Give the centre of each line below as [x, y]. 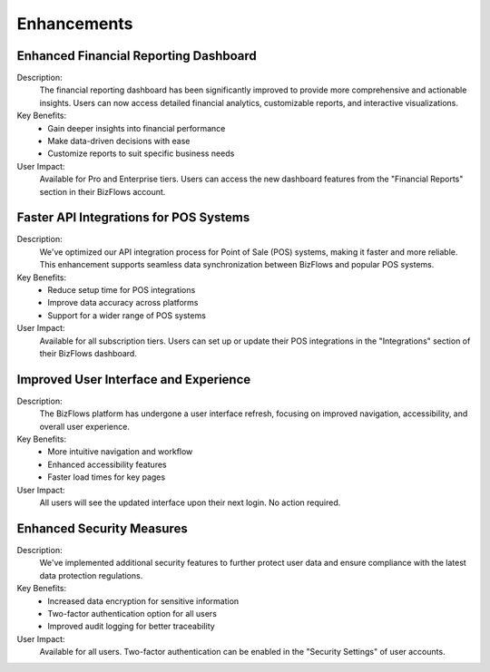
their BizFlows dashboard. [88, 353]
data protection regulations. [91, 575]
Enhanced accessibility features [107, 464]
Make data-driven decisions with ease [119, 141]
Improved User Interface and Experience [134, 380]
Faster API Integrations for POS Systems [133, 218]
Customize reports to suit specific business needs [141, 153]
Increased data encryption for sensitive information [143, 601]
